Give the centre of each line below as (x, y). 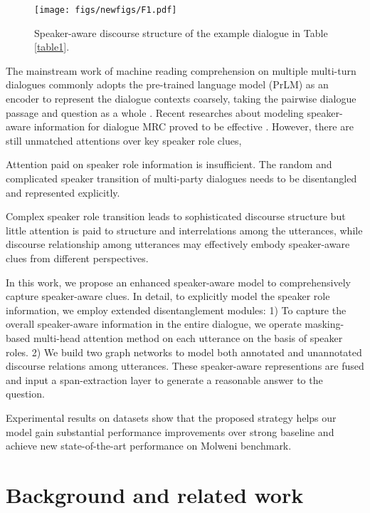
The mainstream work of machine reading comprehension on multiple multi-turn (181, 70)
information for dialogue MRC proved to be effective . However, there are (194, 126)
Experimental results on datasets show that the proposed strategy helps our (171, 417)
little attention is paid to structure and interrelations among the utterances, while (184, 230)
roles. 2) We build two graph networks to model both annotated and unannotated (184, 352)
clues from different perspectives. (77, 258)
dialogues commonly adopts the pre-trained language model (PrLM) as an (167, 84)
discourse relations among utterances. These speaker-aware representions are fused (185, 366)
